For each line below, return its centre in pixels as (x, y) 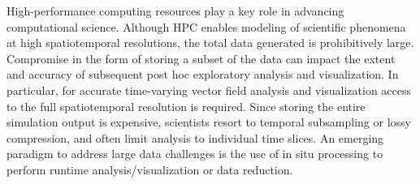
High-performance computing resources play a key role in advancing (175, 11)
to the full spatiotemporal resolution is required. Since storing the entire (186, 106)
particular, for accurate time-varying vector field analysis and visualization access (209, 90)
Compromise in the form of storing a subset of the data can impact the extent (201, 58)
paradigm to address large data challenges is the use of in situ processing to (195, 154)
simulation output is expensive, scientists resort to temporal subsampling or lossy (209, 122)
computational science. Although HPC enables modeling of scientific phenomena (206, 26)
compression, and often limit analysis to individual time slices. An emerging (195, 137)
